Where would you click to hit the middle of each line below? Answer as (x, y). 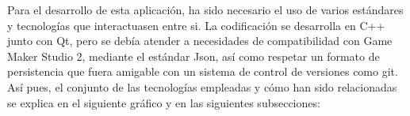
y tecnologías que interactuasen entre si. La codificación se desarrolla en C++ (196, 25)
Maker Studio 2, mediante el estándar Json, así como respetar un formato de (194, 56)
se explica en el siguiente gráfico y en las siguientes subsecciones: (164, 102)
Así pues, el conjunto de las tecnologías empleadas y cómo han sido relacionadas (202, 86)
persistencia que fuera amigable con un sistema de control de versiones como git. (203, 71)
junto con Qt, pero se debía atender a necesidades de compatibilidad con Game (200, 41)
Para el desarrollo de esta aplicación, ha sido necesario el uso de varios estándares (205, 9)
